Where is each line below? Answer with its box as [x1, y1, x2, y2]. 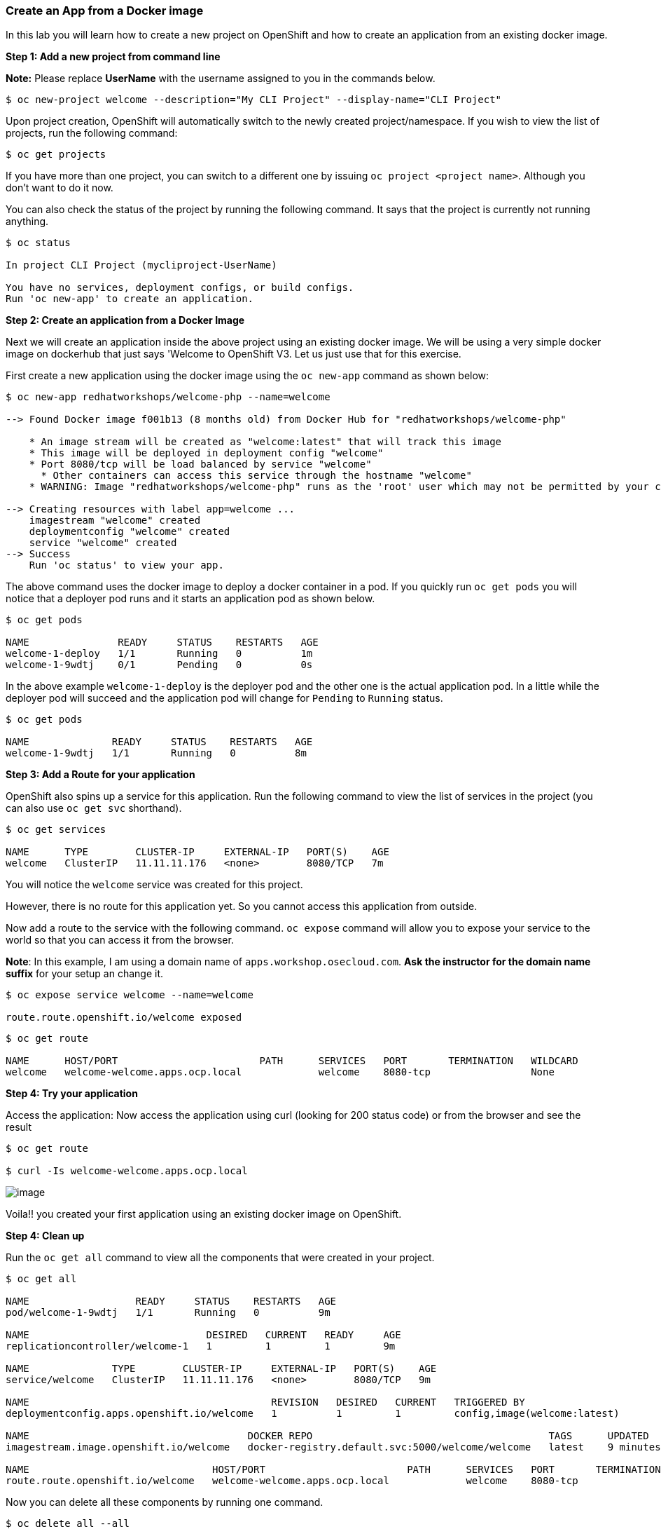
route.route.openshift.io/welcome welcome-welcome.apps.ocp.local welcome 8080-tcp [6, 1475, 578, 1487]
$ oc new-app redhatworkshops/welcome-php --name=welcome [6, 391, 330, 403]
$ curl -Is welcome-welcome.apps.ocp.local [6, 1165, 248, 1177]
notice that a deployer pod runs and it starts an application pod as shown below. [6, 592, 375, 605]
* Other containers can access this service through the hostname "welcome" [41, 470, 472, 482]
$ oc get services [6, 824, 106, 836]
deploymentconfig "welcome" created [29, 526, 230, 538]
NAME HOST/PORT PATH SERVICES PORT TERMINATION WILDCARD [6, 1055, 578, 1067]
